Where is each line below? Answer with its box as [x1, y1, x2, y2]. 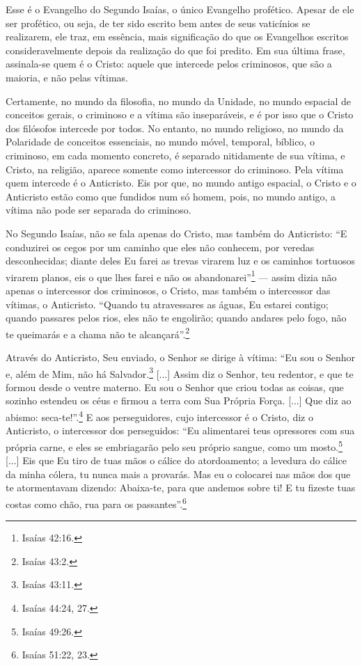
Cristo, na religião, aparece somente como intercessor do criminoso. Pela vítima [6, 161, 344, 176]
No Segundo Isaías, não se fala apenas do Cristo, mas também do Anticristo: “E [6, 225, 347, 240]
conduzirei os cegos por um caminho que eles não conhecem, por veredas [6, 239, 315, 254]
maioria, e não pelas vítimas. [6, 70, 128, 84]
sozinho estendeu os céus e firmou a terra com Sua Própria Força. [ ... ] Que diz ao [6, 393, 352, 408]
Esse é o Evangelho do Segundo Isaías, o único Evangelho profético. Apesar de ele [6, 2, 354, 16]
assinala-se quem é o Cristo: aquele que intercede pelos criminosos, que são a [6, 56, 332, 71]
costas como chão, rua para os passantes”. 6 [6, 494, 187, 511]
